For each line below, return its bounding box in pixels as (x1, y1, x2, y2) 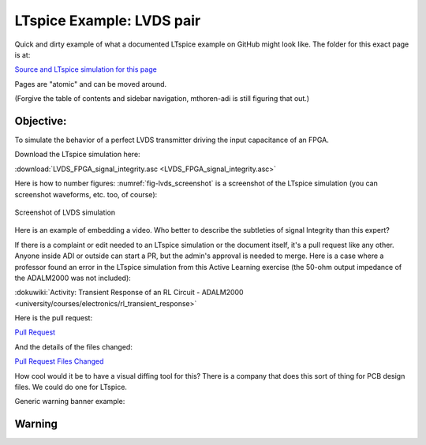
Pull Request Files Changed (14, 357, 104, 366)
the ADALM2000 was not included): (14, 273, 132, 282)
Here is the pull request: (14, 313, 93, 323)
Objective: (14, 114, 67, 128)
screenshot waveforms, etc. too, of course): (14, 189, 158, 199)
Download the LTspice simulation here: (14, 150, 141, 159)
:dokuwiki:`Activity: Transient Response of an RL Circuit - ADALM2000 (14, 288, 244, 297)
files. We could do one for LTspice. (14, 383, 128, 392)
